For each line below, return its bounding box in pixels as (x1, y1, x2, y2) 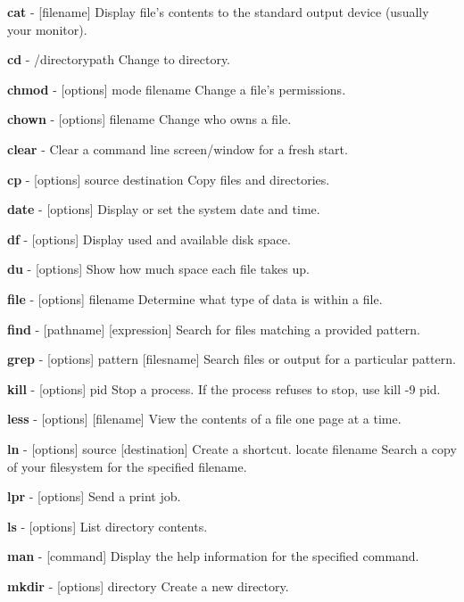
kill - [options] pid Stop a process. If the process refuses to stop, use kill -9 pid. (7, 379, 441, 398)
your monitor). (7, 20, 87, 38)
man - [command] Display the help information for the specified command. (7, 547, 419, 565)
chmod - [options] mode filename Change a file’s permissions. (7, 79, 346, 98)
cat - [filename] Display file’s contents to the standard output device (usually (7, 3, 429, 21)
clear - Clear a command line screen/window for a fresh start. (7, 139, 348, 158)
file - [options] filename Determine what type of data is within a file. (7, 289, 383, 308)
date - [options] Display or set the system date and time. (7, 200, 320, 219)
